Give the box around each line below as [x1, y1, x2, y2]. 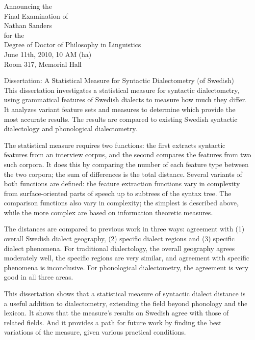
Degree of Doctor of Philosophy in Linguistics [4, 39, 141, 50]
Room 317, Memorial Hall [4, 58, 82, 69]
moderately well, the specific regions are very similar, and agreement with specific [4, 253, 250, 263]
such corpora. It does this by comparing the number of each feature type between [4, 159, 249, 169]
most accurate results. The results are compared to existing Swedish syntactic [4, 113, 237, 124]
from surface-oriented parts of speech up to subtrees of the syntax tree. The [4, 188, 231, 198]
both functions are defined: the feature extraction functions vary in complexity [4, 178, 240, 189]
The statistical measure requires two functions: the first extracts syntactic [4, 140, 226, 150]
